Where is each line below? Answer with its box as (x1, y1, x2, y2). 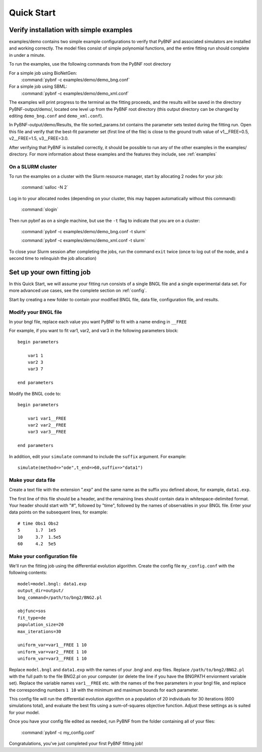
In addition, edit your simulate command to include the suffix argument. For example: (9, 453, 187, 459)
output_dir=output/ (17, 588, 64, 594)
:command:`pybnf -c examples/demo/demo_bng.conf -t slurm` (21, 229, 147, 235)
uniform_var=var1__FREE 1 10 (17, 642, 87, 648)
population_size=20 (17, 622, 64, 628)
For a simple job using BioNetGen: (9, 70, 77, 76)
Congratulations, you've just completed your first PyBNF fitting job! (9, 741, 143, 747)
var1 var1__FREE (27, 415, 66, 421)
